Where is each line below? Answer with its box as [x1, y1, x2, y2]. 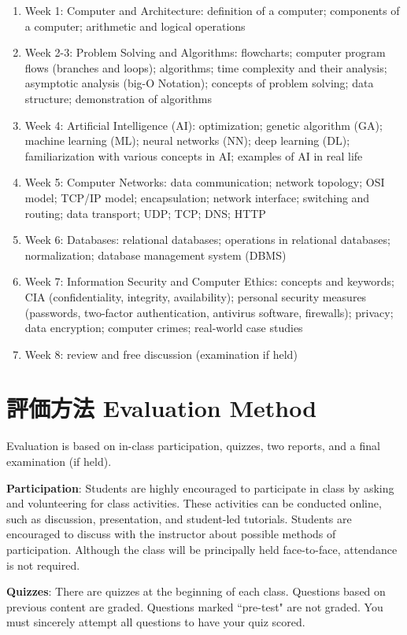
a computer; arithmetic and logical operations [24, 17, 246, 34]
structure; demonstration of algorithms [24, 90, 213, 106]
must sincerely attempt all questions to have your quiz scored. [6, 614, 305, 630]
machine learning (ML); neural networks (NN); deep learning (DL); [24, 132, 350, 149]
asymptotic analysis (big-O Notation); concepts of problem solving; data [24, 75, 374, 91]
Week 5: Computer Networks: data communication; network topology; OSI [24, 174, 385, 190]
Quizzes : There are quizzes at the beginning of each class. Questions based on [6, 583, 386, 600]
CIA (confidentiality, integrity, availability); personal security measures [24, 288, 367, 305]
